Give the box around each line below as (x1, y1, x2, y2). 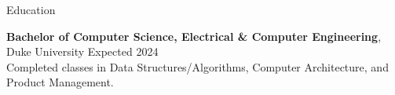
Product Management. (6, 74, 114, 90)
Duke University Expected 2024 (6, 43, 159, 60)
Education (6, 2, 56, 17)
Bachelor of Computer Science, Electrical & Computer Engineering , (6, 27, 382, 44)
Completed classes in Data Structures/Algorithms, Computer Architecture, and (6, 58, 389, 75)
